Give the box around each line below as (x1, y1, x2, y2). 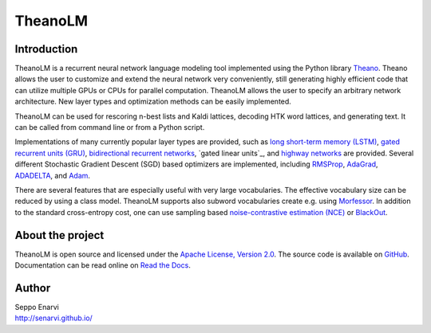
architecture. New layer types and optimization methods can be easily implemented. (14, 96, 291, 107)
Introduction (14, 42, 78, 56)
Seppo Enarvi (14, 302, 59, 311)
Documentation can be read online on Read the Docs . (14, 261, 191, 270)
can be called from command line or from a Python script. (14, 123, 205, 132)
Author (14, 281, 51, 295)
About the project (14, 228, 105, 242)
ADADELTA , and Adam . (14, 170, 91, 180)
